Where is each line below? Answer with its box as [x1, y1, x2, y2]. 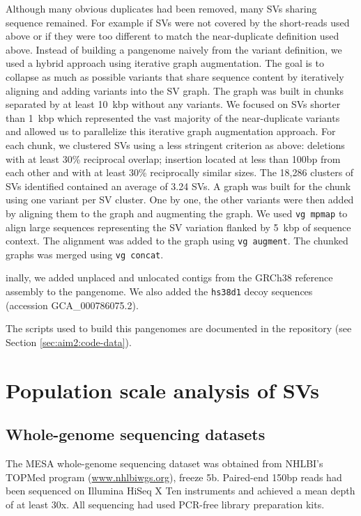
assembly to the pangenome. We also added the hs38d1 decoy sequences [6, 284, 313, 299]
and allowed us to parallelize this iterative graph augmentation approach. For [6, 124, 336, 139]
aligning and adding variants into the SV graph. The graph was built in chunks [6, 83, 344, 97]
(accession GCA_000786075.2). [6, 297, 139, 312]
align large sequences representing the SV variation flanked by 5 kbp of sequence [6, 219, 351, 234]
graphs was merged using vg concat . [6, 247, 164, 261]
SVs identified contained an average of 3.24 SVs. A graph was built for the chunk [6, 178, 351, 193]
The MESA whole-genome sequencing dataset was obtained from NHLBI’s [6, 456, 323, 471]
